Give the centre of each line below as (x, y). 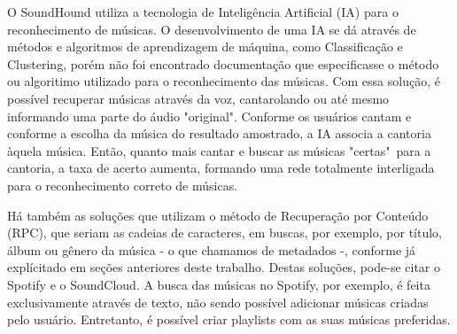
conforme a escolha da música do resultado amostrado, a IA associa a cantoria (219, 133)
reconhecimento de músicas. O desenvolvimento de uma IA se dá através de (212, 29)
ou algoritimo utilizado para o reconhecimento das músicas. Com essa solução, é (224, 81)
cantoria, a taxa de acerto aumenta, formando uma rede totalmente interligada (221, 168)
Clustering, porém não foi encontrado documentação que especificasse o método (223, 63)
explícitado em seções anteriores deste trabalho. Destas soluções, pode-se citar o (224, 267)
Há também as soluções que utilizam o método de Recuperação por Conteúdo (218, 215)
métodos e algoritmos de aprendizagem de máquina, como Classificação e (205, 47)
